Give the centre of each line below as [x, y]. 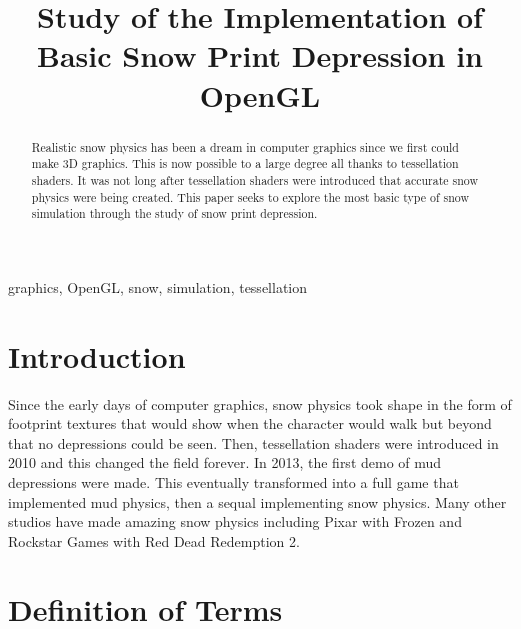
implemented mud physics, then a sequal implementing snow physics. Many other [257, 501]
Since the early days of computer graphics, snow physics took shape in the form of [260, 403]
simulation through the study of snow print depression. [174, 213]
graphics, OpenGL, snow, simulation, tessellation [158, 286]
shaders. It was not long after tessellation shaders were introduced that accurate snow [255, 179]
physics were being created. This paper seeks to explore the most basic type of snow [250, 196]
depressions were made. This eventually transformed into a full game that [233, 481]
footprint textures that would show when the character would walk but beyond [250, 423]
